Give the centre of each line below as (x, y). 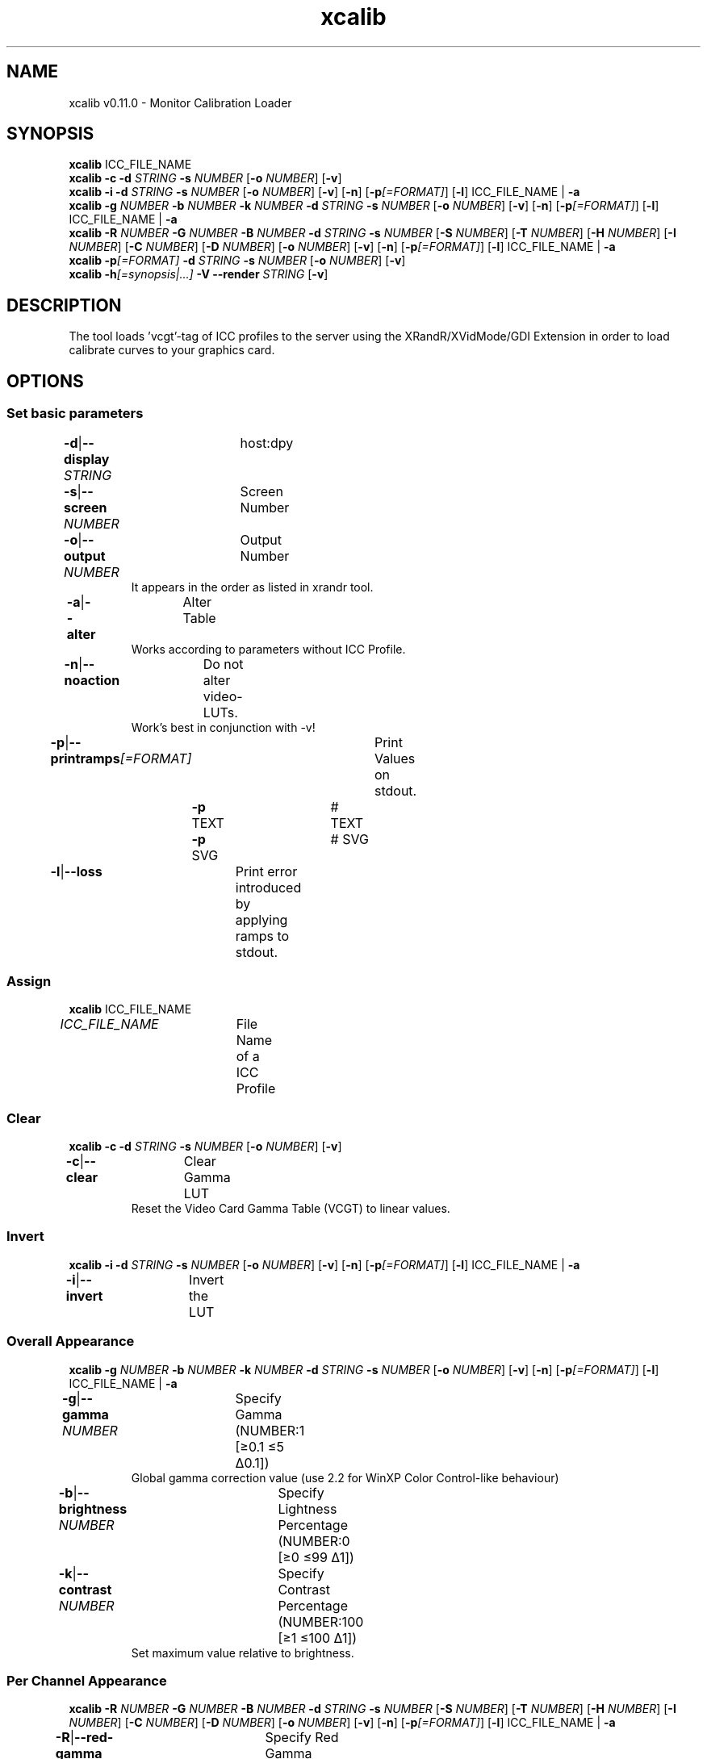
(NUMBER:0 (314, 1541)
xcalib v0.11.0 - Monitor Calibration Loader (180, 102)
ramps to (262, 936)
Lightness (307, 1508)
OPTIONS (45, 381)
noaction (92, 680)
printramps (85, 758)
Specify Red (302, 1738)
